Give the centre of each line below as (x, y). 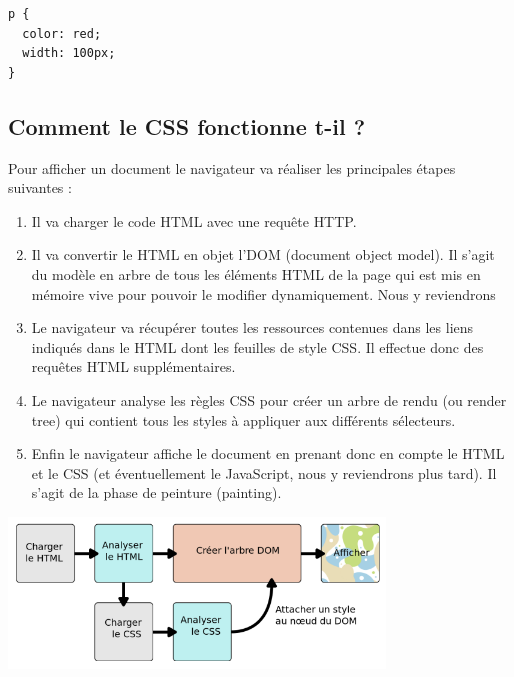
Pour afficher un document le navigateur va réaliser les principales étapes (232, 167)
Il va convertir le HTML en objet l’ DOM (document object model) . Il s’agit (263, 254)
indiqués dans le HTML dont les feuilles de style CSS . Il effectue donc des (257, 346)
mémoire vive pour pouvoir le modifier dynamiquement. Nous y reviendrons (263, 293)
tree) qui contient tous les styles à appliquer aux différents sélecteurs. (243, 419)
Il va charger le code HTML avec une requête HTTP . (194, 220)
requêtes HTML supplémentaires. (133, 366)
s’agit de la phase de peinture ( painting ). (156, 492)
